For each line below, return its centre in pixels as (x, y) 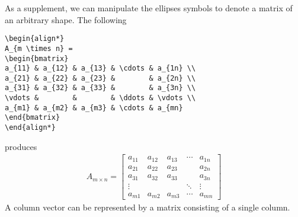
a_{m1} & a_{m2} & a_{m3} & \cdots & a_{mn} (94, 108)
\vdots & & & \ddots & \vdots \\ (100, 98)
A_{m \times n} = (39, 48)
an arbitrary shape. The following (66, 19)
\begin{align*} (35, 39)
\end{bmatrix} (33, 118)
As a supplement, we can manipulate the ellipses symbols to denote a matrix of (149, 8)
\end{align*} (30, 128)
